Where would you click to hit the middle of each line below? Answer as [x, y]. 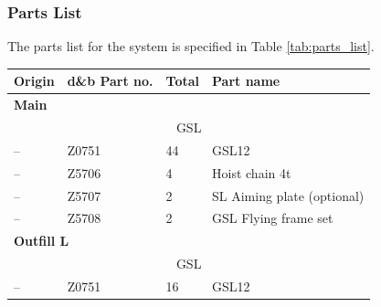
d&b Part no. [110, 81]
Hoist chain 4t [252, 172]
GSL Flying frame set [273, 218]
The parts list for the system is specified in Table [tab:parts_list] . [191, 46]
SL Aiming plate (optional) [288, 195]
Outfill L [42, 241]
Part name [246, 81]
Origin [34, 81]
